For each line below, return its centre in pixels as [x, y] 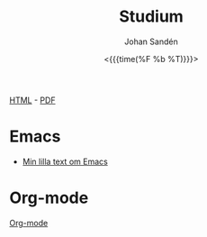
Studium [151, 17]
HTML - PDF [32, 100]
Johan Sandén [151, 41]
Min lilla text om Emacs [65, 161]
